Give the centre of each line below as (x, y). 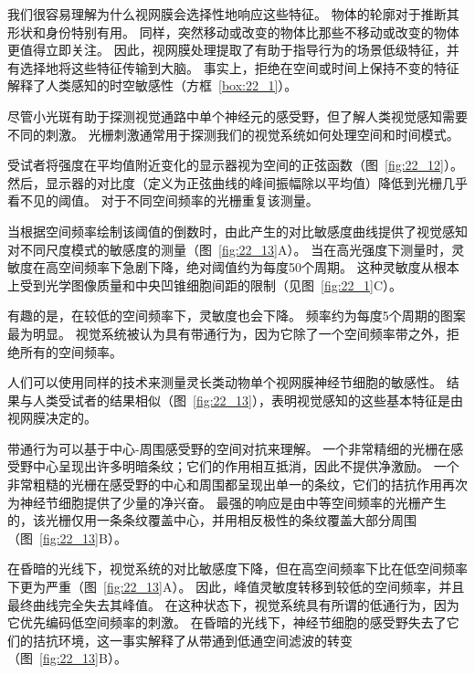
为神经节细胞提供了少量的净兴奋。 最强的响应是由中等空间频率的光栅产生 (227, 502)
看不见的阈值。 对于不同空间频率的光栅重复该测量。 (163, 200)
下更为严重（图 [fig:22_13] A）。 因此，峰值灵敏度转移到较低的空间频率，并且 (236, 587)
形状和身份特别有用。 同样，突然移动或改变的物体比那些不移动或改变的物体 (233, 32)
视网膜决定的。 (52, 418)
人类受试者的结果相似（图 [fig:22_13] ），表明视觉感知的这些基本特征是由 (248, 400)
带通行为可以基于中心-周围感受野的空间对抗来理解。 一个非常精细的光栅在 (229, 448)
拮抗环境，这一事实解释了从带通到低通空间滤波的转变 (192, 640)
